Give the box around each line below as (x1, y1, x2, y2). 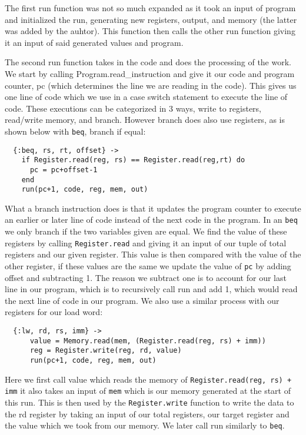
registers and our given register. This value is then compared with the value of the (5, 248, 301, 260)
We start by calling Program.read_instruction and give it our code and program (5, 67, 295, 79)
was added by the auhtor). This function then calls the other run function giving (5, 25, 295, 37)
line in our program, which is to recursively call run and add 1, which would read (5, 283, 298, 295)
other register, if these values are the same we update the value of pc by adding (5, 259, 291, 272)
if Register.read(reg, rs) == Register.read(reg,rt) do (21, 156, 245, 165)
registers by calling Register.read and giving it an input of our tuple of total (5, 236, 287, 249)
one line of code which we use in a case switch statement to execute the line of (5, 91, 288, 103)
